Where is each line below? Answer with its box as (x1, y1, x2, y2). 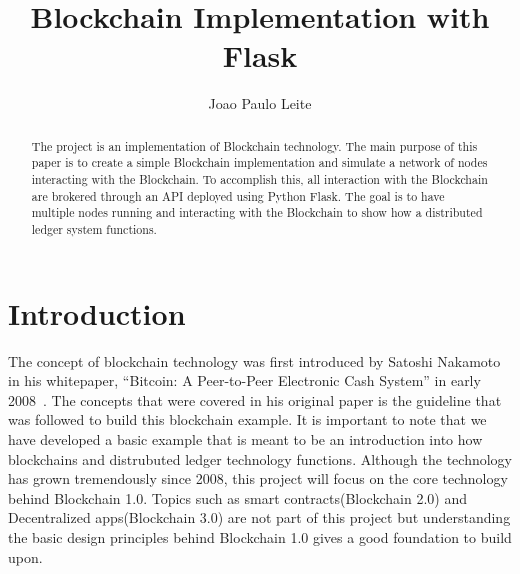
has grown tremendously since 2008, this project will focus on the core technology (8, 468, 508, 489)
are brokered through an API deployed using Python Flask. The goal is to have (31, 187, 445, 204)
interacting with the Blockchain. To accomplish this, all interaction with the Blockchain (31, 171, 488, 188)
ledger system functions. (31, 220, 157, 237)
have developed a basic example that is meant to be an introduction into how (8, 428, 483, 449)
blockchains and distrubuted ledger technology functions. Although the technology (8, 448, 512, 469)
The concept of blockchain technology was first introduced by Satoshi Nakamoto (8, 350, 501, 371)
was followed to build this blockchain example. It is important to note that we (8, 409, 487, 430)
